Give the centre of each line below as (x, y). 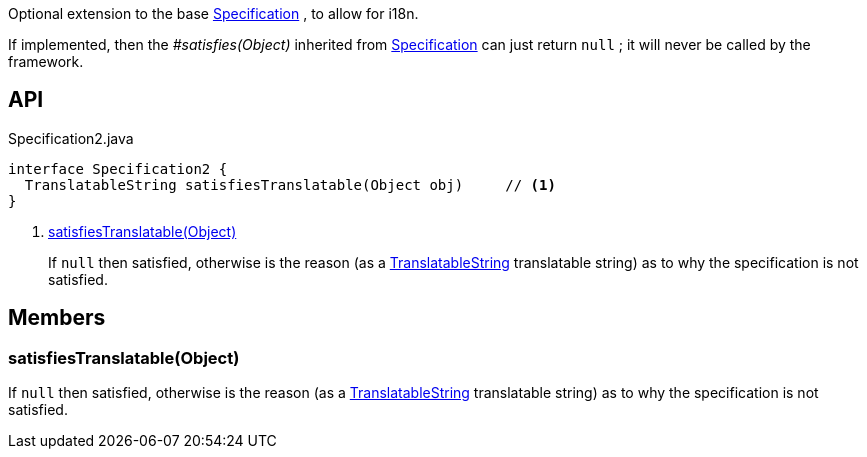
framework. (46, 61)
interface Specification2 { (118, 168)
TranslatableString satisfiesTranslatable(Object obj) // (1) (290, 184)
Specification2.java (71, 138)
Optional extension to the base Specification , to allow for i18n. (213, 13)
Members (57, 318)
